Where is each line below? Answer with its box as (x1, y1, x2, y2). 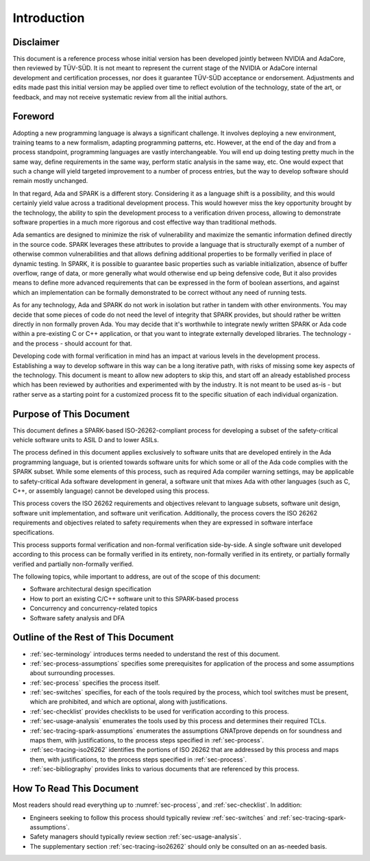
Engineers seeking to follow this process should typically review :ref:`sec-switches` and (29, 813, 277, 822)
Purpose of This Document (12, 408, 130, 420)
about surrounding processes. (29, 669, 116, 677)
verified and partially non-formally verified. (12, 559, 134, 568)
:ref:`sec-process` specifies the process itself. (29, 679, 160, 687)
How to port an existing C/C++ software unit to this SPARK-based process (29, 594, 239, 603)
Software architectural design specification (29, 585, 151, 593)
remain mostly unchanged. (12, 177, 88, 185)
